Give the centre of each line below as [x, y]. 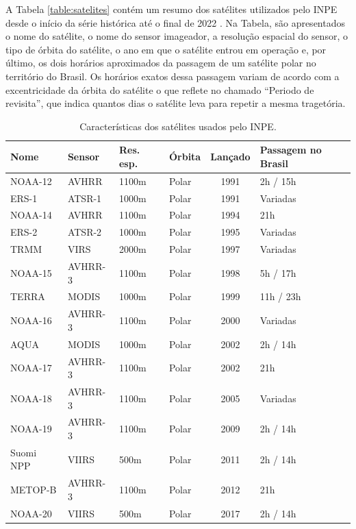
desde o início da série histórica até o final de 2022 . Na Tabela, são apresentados [175, 22]
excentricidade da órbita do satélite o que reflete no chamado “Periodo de [160, 89]
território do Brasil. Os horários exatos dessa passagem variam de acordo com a [173, 76]
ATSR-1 [85, 198]
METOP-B [34, 490]
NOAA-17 [31, 368]
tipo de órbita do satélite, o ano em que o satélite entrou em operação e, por [166, 49]
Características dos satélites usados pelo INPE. [178, 126]
